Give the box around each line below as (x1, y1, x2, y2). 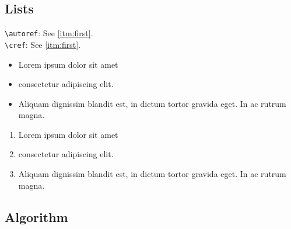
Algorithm (5, 207, 68, 225)
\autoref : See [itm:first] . (5, 27, 93, 39)
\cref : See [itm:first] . (5, 38, 81, 50)
